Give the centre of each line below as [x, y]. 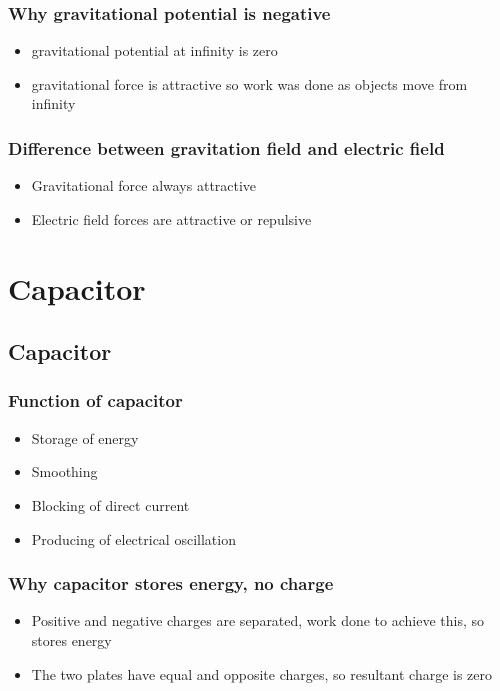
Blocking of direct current [110, 504]
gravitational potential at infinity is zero [154, 50]
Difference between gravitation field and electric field [226, 147]
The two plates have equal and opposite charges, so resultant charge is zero [262, 673]
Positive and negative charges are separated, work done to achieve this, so [257, 620]
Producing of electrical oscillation [133, 538]
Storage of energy [85, 437]
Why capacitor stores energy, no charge [171, 583]
